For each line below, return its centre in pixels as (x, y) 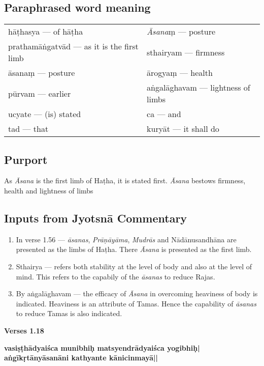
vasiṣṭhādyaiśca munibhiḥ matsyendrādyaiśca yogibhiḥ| (102, 347)
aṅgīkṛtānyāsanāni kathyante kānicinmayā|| (81, 358)
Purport (26, 159)
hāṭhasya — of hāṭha (46, 32)
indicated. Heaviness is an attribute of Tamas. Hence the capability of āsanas (136, 303)
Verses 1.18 (24, 330)
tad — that (28, 129)
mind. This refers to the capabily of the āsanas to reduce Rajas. (115, 276)
